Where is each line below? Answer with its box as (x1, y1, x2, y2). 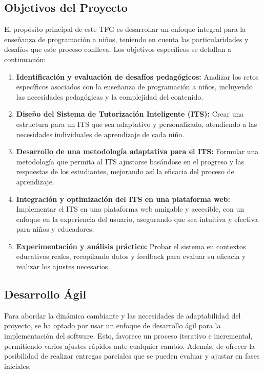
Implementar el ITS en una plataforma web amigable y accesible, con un (16, 203, 245, 214)
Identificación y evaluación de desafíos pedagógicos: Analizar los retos (16, 71, 259, 82)
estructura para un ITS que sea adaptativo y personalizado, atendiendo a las (16, 118, 257, 129)
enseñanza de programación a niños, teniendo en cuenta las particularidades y (4, 33, 249, 44)
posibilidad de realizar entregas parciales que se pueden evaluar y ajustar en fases (4, 350, 260, 361)
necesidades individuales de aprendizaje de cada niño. (16, 128, 185, 139)
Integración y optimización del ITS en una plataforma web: (16, 193, 230, 204)
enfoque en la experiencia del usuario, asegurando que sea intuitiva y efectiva (16, 213, 258, 224)
